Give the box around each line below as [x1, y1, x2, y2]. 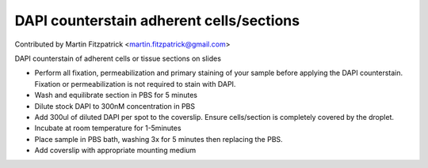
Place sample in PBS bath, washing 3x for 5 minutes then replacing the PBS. [34, 134, 283, 144]
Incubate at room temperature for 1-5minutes [34, 123, 182, 133]
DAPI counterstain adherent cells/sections [14, 12, 300, 29]
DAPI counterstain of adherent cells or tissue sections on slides [14, 54, 222, 63]
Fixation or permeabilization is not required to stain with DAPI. [34, 79, 236, 88]
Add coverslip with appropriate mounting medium [34, 146, 197, 155]
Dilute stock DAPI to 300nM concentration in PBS [34, 101, 196, 110]
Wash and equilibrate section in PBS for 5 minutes [34, 91, 198, 100]
